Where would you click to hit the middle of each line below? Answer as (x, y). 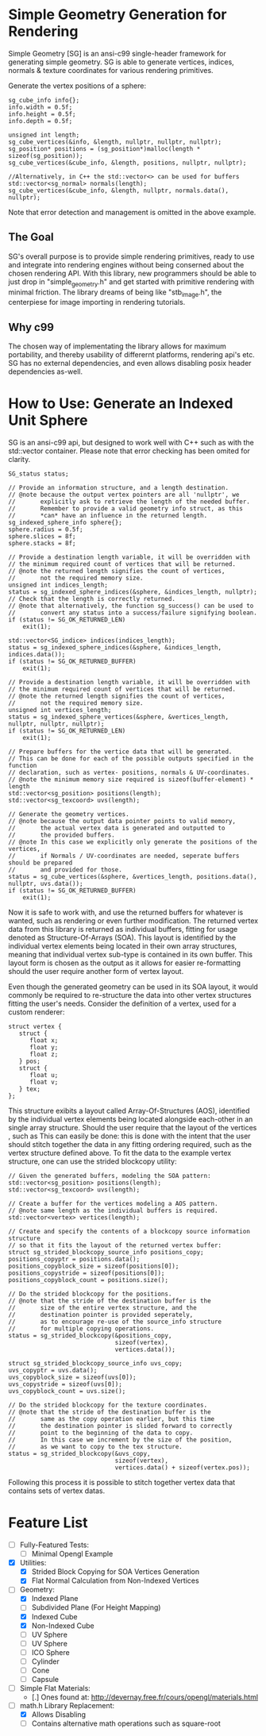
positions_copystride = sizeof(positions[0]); (87, 1273)
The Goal (31, 237)
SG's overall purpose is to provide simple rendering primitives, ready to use (131, 256)
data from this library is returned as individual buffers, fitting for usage (123, 930)
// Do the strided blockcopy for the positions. (90, 1294)
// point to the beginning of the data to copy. (101, 1433)
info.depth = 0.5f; (40, 121)
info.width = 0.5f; (40, 107)
